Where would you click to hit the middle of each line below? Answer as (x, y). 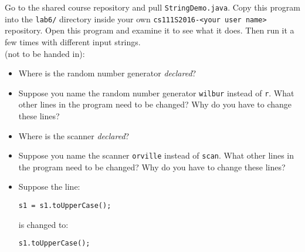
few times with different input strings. (73, 41)
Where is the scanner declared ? (74, 135)
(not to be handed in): (45, 53)
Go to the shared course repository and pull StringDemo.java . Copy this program (152, 7)
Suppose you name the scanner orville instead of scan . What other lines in (156, 155)
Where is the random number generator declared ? (107, 73)
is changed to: (43, 224)
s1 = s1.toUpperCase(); (65, 205)
